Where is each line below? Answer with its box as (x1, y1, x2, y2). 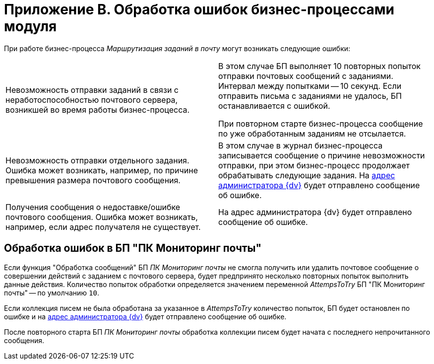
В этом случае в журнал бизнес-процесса (218, 140, 383, 150)
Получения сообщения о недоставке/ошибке (5, 202, 181, 212)
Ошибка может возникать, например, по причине (5, 165, 198, 175)
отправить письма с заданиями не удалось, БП (218, 90, 402, 101)
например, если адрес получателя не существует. (5, 221, 201, 232)
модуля (4, 18, 57, 35)
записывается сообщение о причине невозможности (218, 150, 425, 160)
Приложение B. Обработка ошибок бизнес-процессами (4, 1, 395, 18)
